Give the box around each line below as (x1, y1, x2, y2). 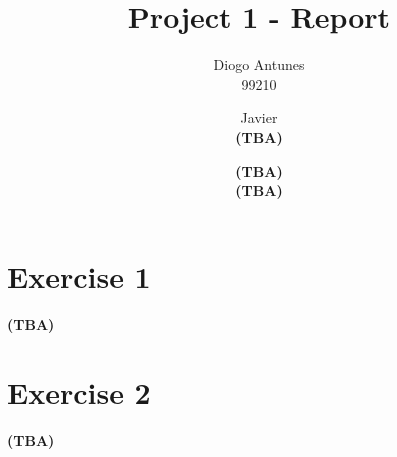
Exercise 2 (7, 372, 151, 413)
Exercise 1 (7, 255, 151, 296)
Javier (240, 107, 278, 128)
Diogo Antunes (213, 54, 305, 75)
